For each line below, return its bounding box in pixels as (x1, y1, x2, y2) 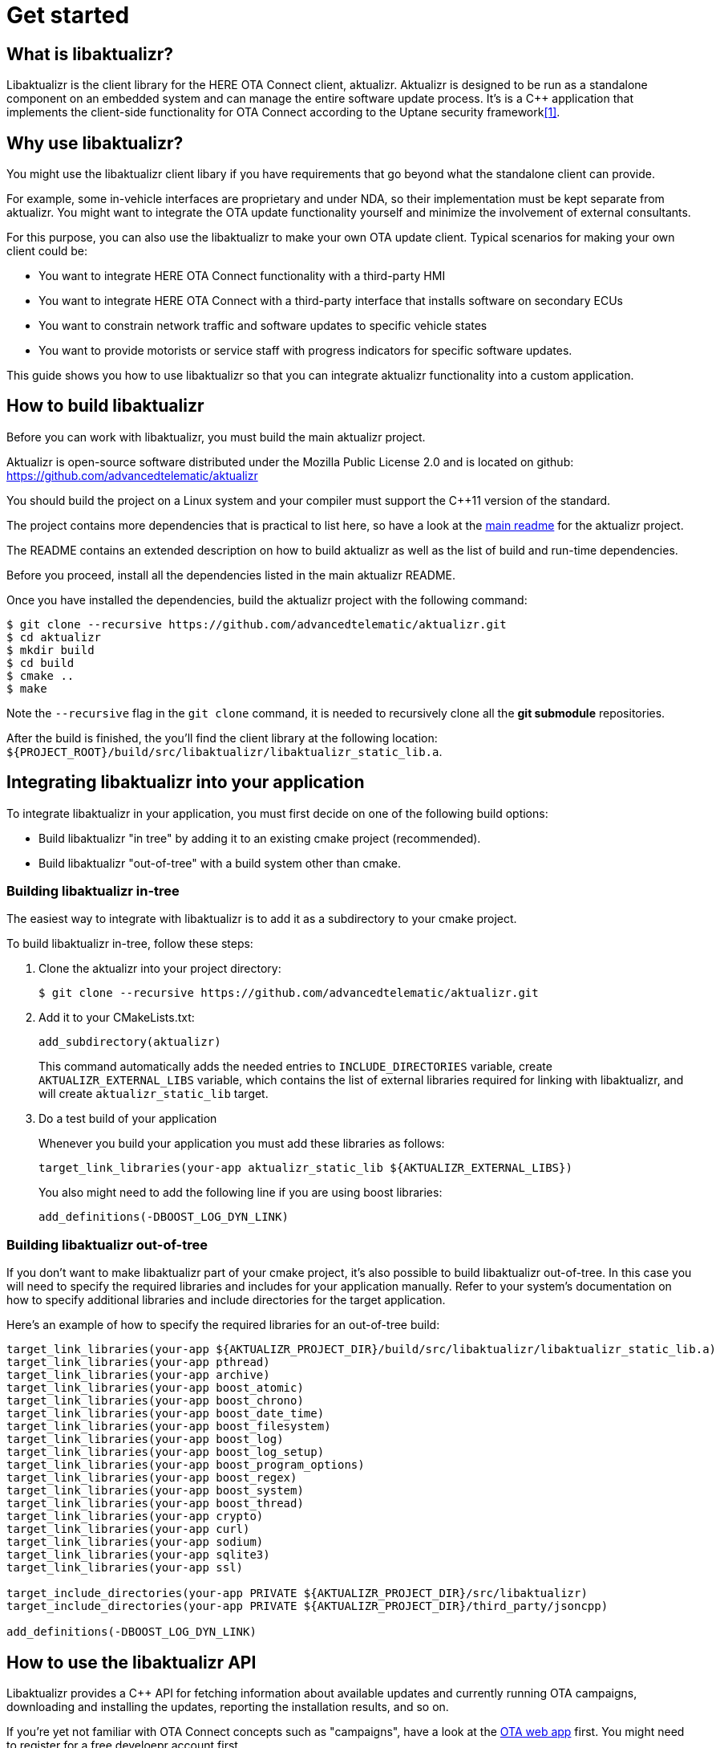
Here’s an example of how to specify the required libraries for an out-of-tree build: (6, 1318, 440, 1332)
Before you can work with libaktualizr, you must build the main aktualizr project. (6, 429, 426, 444)
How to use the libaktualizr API (6, 1652, 257, 1673)
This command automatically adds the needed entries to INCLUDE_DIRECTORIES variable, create (38, 1059, 552, 1074)
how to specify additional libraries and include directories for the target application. (6, 1293, 446, 1307)
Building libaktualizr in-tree (6, 883, 180, 900)
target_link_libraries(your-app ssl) (6, 1561, 244, 1575)
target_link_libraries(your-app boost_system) (6, 1484, 304, 1498)
